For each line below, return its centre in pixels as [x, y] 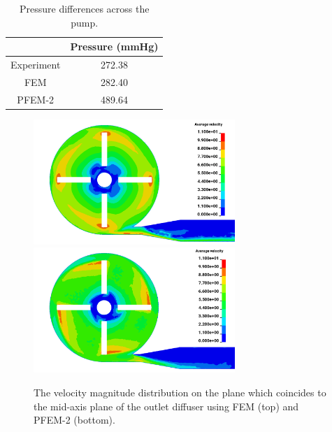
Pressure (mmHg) [114, 46]
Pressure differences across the [85, 8]
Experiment [36, 65]
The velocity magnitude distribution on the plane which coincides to [180, 392]
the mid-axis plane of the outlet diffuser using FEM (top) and [166, 406]
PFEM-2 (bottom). [74, 420]
